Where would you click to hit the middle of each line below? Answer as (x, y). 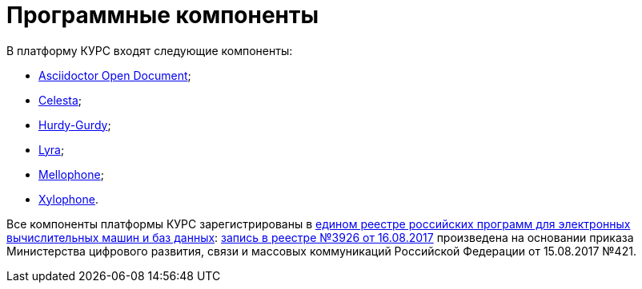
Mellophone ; (71, 174)
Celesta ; (60, 100)
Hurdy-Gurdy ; (75, 125)
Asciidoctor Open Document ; (115, 75)
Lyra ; (52, 149)
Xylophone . (68, 199)
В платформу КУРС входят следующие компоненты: (150, 50)
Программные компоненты (163, 15)
